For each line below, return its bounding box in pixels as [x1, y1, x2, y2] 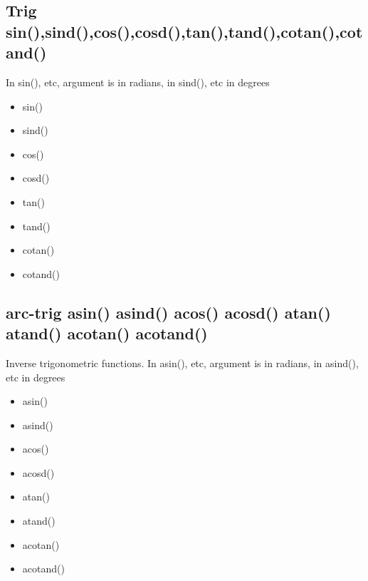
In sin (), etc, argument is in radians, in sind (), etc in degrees [6, 74, 270, 89]
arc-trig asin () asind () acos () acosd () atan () [6, 301, 331, 323]
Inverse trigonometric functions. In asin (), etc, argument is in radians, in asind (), [6, 355, 359, 370]
